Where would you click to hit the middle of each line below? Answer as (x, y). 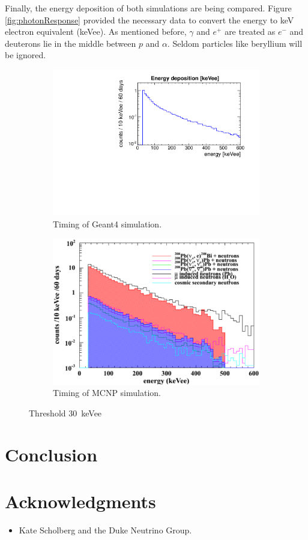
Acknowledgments (80, 501)
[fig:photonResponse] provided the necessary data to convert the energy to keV (149, 19)
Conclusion (51, 454)
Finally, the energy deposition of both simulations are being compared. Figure (148, 8)
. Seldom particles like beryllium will (235, 43)
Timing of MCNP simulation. (107, 393)
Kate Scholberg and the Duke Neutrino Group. (105, 530)
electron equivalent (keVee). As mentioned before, (96, 31)
